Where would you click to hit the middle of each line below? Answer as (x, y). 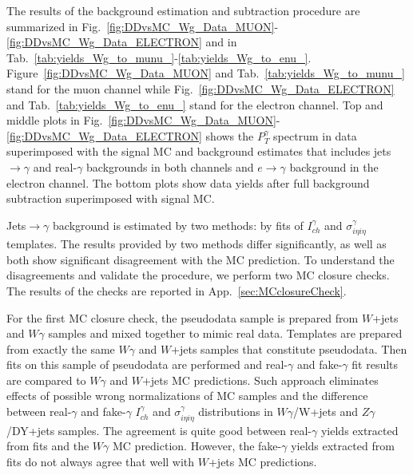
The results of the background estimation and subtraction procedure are (183, 10)
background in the (334, 166)
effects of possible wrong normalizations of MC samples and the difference (187, 396)
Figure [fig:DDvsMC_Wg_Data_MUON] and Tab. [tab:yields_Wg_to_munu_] (206, 73)
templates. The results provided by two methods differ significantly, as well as (197, 244)
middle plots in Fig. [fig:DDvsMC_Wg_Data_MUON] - (143, 120)
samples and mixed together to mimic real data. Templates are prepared (225, 333)
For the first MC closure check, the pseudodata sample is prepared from (183, 317)
